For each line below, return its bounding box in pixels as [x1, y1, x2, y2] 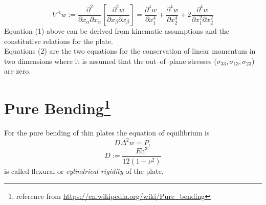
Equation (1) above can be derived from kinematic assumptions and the [4, 26, 229, 36]
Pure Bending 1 [4, 96, 111, 119]
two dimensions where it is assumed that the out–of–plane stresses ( [4, 55, 217, 66]
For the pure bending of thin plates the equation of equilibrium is [4, 127, 210, 138]
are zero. [4, 65, 31, 76]
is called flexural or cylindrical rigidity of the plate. [4, 165, 164, 176]
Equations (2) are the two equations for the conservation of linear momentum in [4, 45, 256, 56]
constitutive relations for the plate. [4, 35, 113, 46]
